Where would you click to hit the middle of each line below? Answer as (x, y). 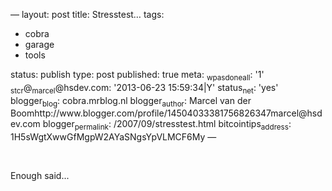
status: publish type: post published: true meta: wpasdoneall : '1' (137, 76)
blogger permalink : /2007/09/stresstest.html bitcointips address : (167, 125)
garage (39, 44)
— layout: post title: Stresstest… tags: (87, 14)
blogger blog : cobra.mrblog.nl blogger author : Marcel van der (131, 101)
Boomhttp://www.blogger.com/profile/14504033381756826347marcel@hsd (166, 113)
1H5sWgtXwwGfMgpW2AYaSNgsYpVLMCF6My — (113, 137)
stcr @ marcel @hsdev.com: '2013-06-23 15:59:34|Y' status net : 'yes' (144, 88)
